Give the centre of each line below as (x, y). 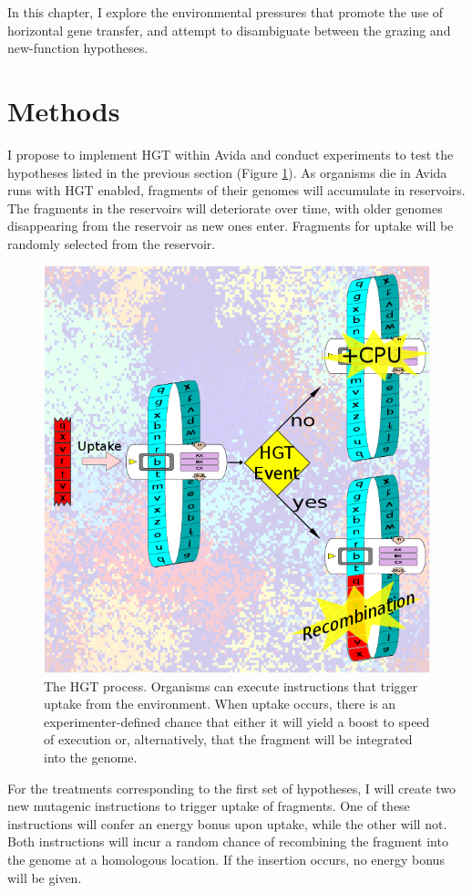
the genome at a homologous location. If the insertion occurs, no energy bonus (226, 859)
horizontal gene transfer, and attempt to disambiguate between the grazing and (229, 30)
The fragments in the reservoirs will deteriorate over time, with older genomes (225, 208)
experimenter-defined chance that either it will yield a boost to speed (237, 721)
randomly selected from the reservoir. (112, 243)
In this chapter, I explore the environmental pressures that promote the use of (226, 12)
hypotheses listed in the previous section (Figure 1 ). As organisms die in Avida (227, 172)
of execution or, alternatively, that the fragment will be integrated (228, 739)
